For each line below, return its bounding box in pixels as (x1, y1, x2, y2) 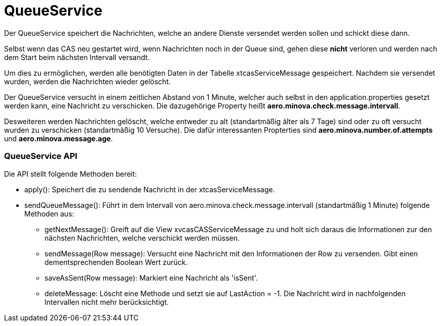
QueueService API (4, 151, 77, 161)
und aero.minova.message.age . (4, 134, 113, 143)
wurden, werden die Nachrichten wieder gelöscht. (4, 77, 171, 86)
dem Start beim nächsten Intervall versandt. (4, 52, 150, 62)
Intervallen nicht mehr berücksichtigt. (45, 297, 169, 306)
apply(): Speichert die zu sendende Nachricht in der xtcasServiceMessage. (24, 185, 275, 194)
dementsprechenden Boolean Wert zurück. (45, 257, 188, 266)
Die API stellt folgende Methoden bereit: (4, 169, 137, 178)
